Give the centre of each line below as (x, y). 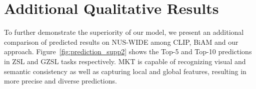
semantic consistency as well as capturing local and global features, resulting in (125, 71)
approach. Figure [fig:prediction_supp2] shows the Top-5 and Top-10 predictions (128, 51)
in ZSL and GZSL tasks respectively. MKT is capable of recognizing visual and (125, 61)
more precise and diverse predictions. (60, 81)
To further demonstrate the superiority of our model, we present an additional (124, 32)
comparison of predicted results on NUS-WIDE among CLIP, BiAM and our (121, 42)
